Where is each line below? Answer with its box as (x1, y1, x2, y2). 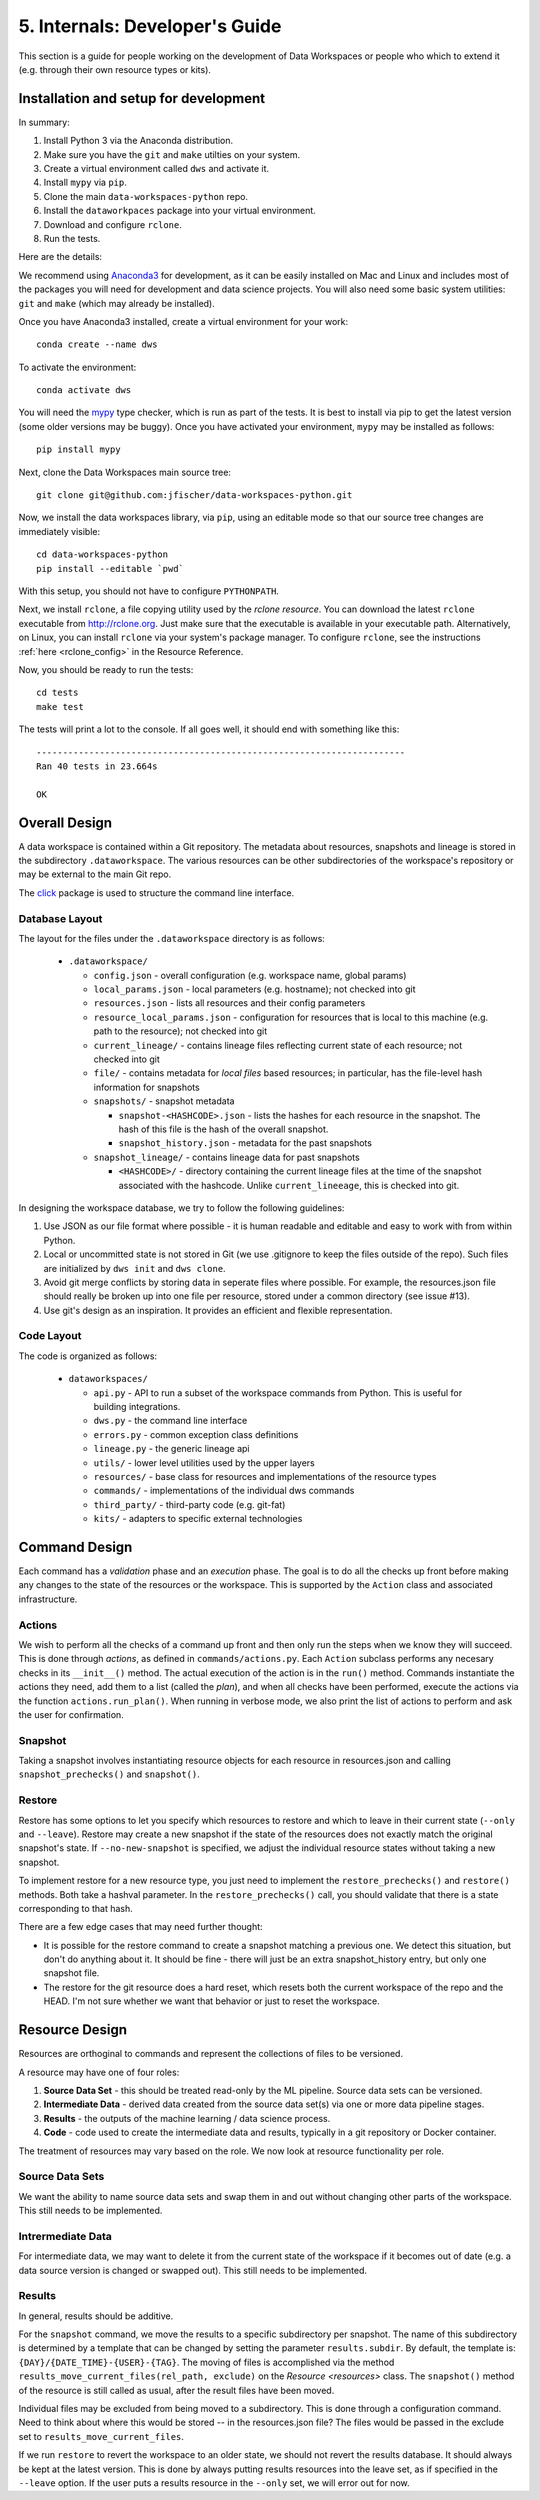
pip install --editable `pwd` (36, 563, 185, 574)
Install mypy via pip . (43, 176, 127, 189)
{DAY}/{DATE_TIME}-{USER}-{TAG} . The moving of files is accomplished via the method (18, 2356, 395, 2368)
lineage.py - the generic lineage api (93, 1443, 250, 1455)
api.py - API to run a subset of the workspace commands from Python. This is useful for (93, 1386, 463, 1399)
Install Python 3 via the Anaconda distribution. (43, 135, 234, 147)
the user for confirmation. (18, 1708, 124, 1720)
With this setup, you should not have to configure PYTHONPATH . (18, 585, 280, 597)
